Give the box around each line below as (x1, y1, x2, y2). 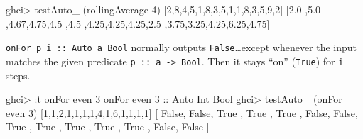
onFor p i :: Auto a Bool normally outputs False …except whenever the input (6, 40, 357, 55)
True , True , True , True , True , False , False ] (6, 119, 210, 134)
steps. (6, 67, 31, 82)
